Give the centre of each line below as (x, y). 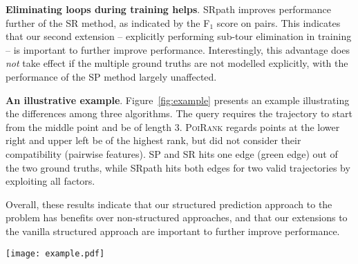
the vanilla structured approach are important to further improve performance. (173, 231)
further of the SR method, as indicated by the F (108, 22)
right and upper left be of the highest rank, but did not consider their (153, 140)
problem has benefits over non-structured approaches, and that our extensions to (177, 217)
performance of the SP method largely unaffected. (111, 76)
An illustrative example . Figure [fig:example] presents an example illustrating (178, 100)
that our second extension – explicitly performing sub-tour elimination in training (179, 36)
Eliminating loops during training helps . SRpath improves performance (169, 9)
